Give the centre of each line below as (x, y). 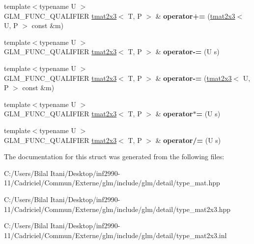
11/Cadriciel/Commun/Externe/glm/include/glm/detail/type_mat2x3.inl (115, 235)
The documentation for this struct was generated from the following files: (114, 157)
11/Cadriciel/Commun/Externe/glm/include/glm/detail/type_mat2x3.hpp (117, 209)
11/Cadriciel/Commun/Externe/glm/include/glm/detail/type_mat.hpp (112, 183)
